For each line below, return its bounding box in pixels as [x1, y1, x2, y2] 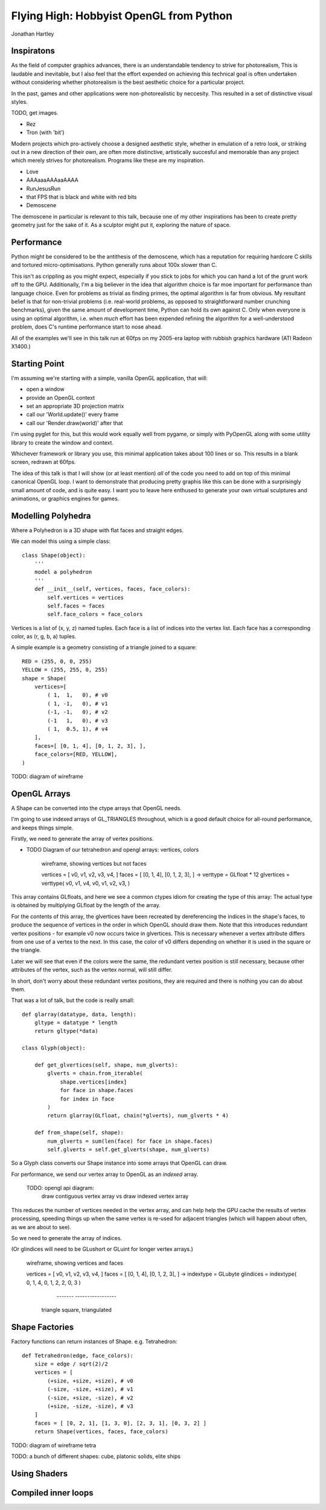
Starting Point [11, 358, 65, 368]
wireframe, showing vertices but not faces [41, 859, 147, 867]
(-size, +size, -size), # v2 [47, 1394, 134, 1401]
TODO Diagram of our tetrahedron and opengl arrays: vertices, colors [26, 846, 199, 853]
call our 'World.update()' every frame [26, 411, 119, 418]
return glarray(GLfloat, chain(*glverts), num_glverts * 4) [47, 1112, 229, 1119]
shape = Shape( [22, 675, 67, 682]
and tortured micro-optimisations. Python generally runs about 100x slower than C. [11, 262, 217, 269]
